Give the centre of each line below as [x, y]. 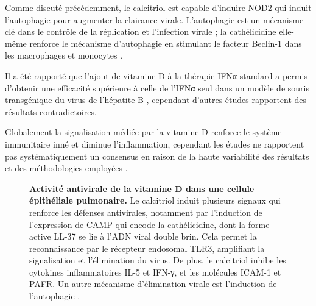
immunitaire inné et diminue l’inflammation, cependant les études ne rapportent [155, 144]
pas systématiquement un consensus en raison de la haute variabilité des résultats [157, 156]
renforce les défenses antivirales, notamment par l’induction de [146, 212]
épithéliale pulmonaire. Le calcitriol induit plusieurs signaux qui [155, 200]
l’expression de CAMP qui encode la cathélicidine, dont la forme [149, 224]
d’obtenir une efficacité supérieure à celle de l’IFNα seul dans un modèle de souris [157, 87]
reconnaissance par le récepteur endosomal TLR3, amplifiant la [147, 248]
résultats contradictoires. [51, 111]
